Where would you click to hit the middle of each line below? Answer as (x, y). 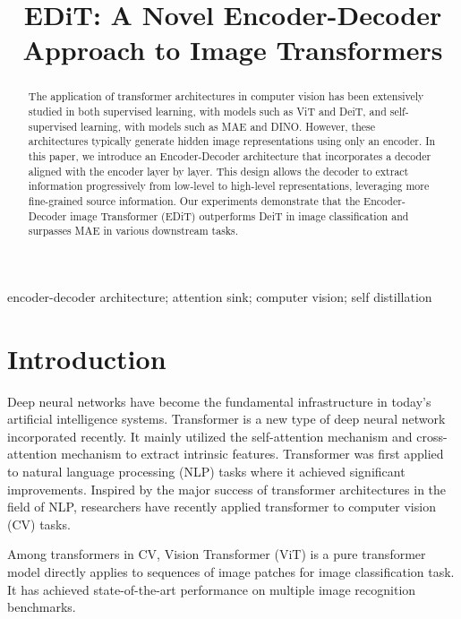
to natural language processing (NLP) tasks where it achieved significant (206, 472)
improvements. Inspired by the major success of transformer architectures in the (227, 489)
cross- (432, 436)
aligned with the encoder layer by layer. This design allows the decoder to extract (218, 171)
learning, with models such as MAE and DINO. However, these (228, 126)
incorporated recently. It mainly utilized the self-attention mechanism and (210, 436)
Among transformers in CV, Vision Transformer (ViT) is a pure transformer (217, 554)
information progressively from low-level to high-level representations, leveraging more (229, 186)
